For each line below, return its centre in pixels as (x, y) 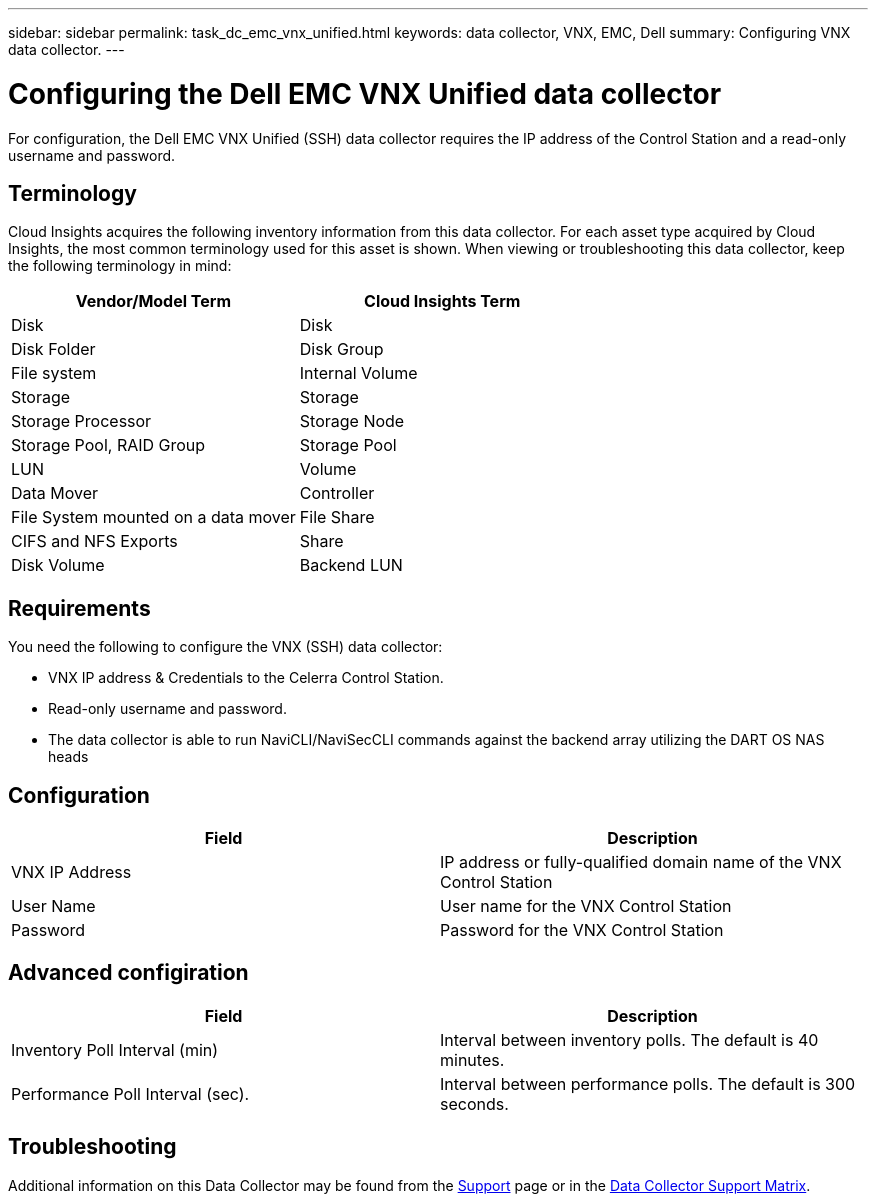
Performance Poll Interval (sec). (130, 1093)
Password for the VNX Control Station (582, 930)
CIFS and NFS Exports (94, 541)
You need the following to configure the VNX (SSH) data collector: (225, 647)
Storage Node (352, 421)
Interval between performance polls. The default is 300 (648, 1083)
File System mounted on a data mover (153, 517)
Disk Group (341, 349)
